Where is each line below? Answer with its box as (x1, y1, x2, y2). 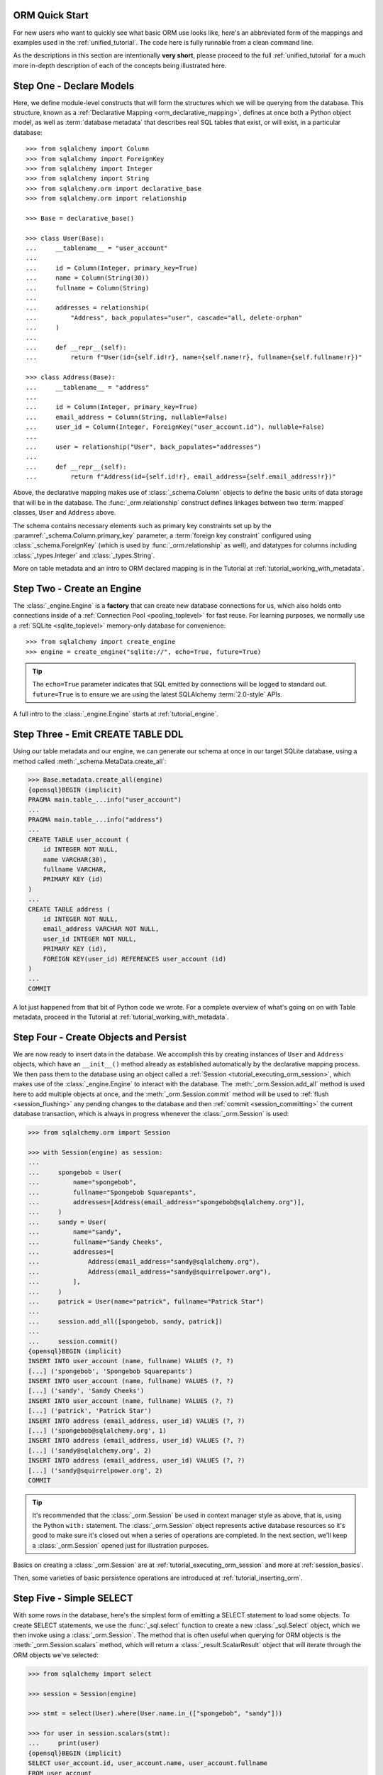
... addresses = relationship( (26, 304, 150, 312)
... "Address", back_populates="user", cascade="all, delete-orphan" (26, 313, 303, 322)
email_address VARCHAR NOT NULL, (43, 925, 160, 933)
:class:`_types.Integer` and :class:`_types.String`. (13, 551, 155, 559)
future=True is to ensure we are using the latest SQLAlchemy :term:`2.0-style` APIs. (32, 689, 283, 699)
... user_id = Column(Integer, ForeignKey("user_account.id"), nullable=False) (26, 423, 326, 431)
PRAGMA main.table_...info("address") (28, 816, 163, 824)
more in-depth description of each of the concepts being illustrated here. (13, 61, 227, 70)
